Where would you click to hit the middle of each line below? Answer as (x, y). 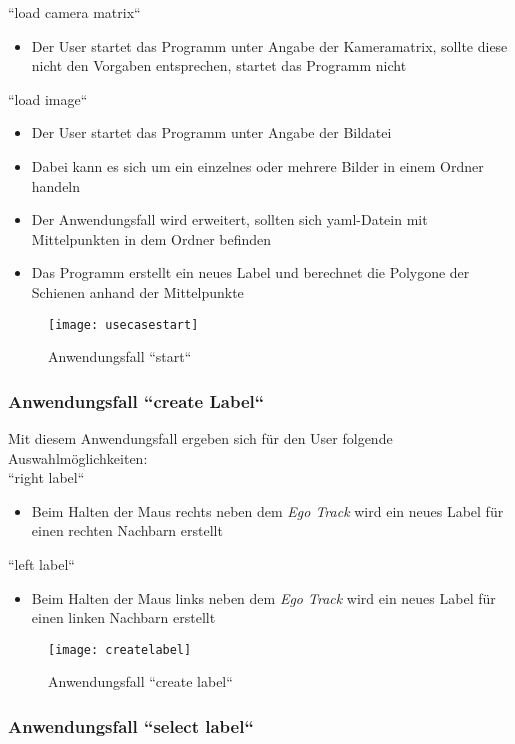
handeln (56, 185)
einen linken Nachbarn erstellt (123, 617)
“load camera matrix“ (74, 12)
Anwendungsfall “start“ (120, 356)
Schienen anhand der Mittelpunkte (137, 291)
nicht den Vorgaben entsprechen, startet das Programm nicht (219, 65)
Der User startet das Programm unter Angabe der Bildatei (211, 132)
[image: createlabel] (120, 649)
